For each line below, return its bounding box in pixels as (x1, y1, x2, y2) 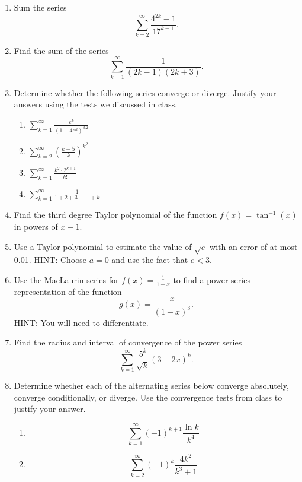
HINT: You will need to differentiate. (14, 316, 149, 328)
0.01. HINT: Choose (14, 253, 86, 266)
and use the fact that (111, 253, 188, 266)
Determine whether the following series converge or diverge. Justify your (14, 86, 277, 99)
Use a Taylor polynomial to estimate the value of (14, 240, 192, 252)
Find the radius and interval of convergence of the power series (14, 336, 242, 348)
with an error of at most (210, 240, 298, 252)
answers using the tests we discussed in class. (14, 98, 178, 110)
